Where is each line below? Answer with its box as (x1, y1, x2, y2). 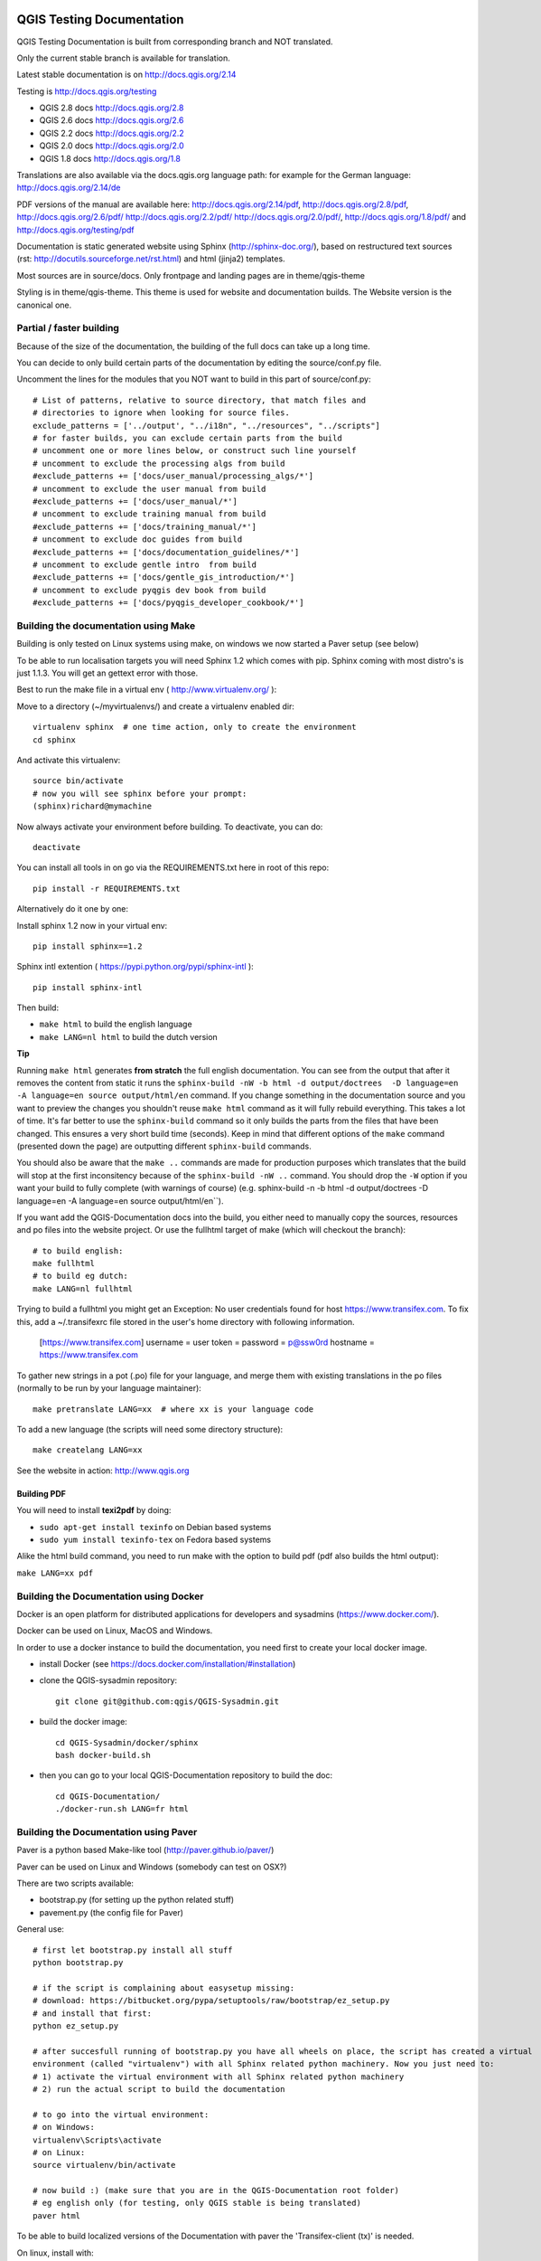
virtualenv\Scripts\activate (33, 2134, 162, 2145)
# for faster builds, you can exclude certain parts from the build (33, 433, 342, 443)
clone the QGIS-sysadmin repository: (39, 1675, 178, 1686)
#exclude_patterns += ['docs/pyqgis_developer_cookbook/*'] (33, 598, 304, 608)
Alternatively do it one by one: (16, 903, 129, 914)
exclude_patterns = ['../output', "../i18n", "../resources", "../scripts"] (33, 421, 381, 430)
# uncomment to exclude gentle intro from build (33, 559, 257, 570)
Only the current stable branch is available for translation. (16, 52, 230, 63)
